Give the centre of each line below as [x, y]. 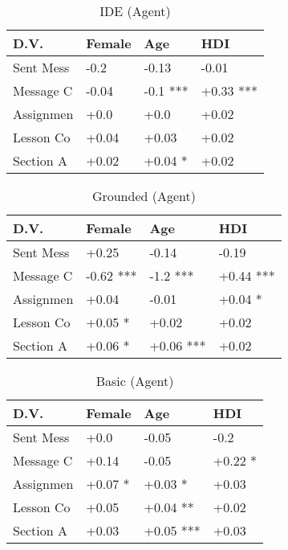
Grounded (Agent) [144, 196]
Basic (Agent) [135, 381]
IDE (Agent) [135, 11]
